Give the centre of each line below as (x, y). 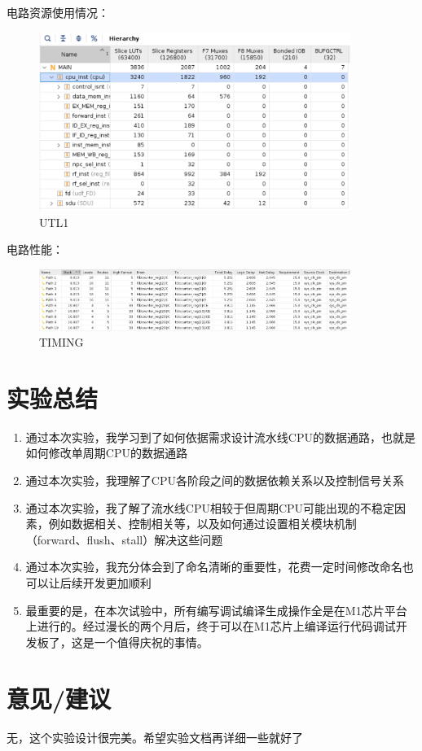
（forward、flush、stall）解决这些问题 (124, 539)
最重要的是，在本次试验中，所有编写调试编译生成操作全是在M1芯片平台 (216, 610)
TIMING (62, 342)
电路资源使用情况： (58, 12)
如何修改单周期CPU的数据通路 (106, 453)
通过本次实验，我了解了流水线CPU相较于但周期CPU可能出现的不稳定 (210, 507)
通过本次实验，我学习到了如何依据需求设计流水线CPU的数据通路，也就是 (220, 437)
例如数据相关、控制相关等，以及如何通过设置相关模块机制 (202, 524)
